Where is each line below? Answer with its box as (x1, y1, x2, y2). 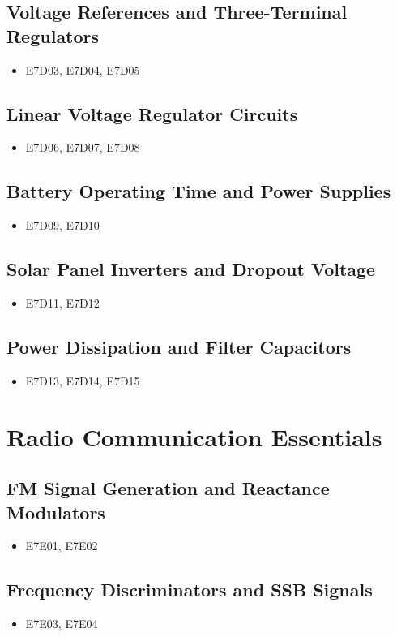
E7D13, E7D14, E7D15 (25, 372, 140, 389)
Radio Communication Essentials (6, 420, 382, 453)
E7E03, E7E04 (25, 615, 98, 632)
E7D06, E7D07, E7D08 (25, 139, 140, 156)
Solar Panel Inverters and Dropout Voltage (6, 256, 376, 282)
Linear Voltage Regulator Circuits (6, 101, 298, 126)
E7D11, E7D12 (25, 294, 100, 311)
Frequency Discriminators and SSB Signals (6, 577, 373, 602)
